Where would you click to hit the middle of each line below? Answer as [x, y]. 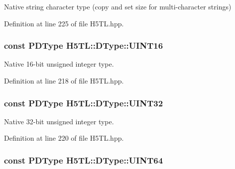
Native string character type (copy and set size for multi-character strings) [118, 6]
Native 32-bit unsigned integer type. [59, 121]
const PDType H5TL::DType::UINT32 [84, 103]
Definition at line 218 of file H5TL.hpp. [64, 81]
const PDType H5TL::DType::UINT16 [84, 45]
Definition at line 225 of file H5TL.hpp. [64, 23]
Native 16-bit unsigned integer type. [59, 64]
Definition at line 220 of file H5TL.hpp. [64, 138]
